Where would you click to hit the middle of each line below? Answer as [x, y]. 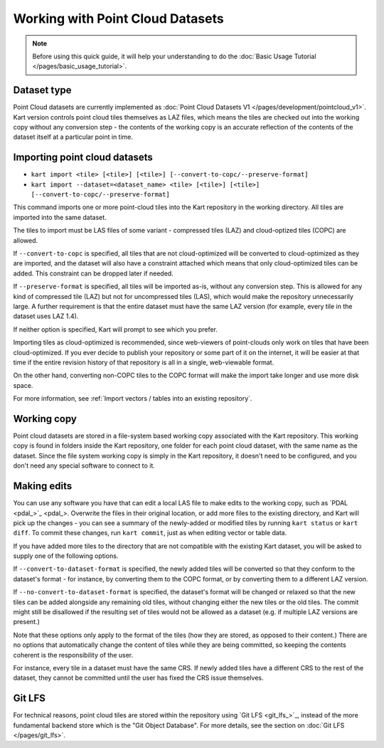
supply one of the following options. [66, 556]
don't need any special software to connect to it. [84, 465]
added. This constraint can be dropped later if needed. [93, 273]
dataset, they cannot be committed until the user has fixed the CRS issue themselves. [138, 678]
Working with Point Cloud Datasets [118, 19]
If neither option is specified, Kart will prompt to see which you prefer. [116, 329]
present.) [27, 622]
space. [23, 385]
